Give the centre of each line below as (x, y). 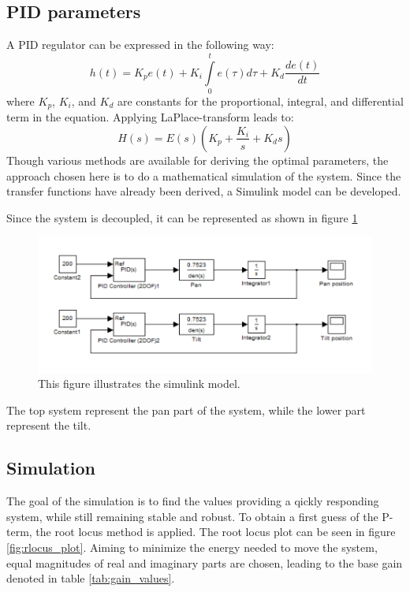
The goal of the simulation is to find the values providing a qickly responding (193, 501)
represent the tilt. (49, 425)
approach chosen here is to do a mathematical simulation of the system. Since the (204, 175)
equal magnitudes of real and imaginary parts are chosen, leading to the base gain (205, 562)
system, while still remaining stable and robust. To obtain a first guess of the (192, 516)
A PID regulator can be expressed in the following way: (140, 45)
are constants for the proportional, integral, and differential (260, 101)
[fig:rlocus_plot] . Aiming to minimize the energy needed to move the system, (192, 547)
